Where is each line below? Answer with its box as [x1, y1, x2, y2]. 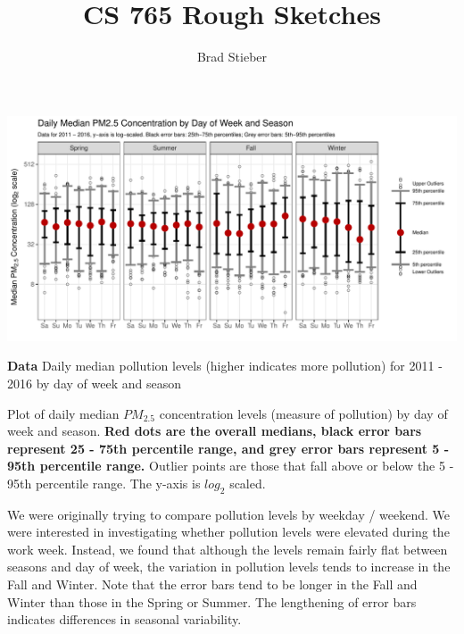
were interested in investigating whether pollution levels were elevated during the [7, 522, 450, 541]
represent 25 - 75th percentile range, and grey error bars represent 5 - [7, 438, 450, 457]
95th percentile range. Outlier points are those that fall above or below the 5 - [7, 456, 454, 475]
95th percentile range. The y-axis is [7, 473, 201, 492]
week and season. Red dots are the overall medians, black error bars [7, 421, 422, 440]
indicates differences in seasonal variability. [7, 610, 242, 629]
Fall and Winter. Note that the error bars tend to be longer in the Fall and [7, 575, 418, 594]
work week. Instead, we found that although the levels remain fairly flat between [7, 539, 448, 558]
